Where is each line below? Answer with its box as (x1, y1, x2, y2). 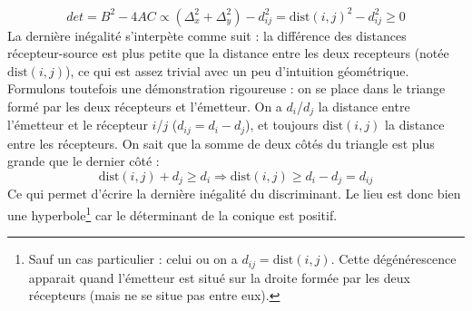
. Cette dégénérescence (330, 249, 457, 268)
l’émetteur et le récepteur (7, 115, 148, 134)
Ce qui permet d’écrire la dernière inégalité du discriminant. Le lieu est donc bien (7, 184, 461, 203)
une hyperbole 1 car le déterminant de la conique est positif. (7, 203, 338, 224)
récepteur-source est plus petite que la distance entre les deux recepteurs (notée (7, 44, 449, 63)
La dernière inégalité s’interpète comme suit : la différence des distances (7, 25, 407, 44)
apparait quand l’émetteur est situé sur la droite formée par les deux (28, 267, 410, 287)
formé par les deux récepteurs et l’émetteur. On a (7, 96, 282, 115)
